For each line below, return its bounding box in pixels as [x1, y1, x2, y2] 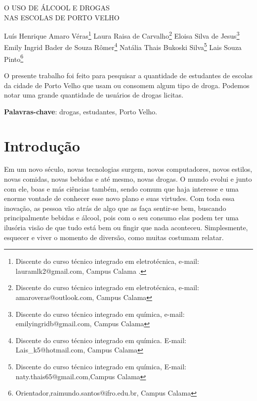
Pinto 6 [4, 52, 24, 64]
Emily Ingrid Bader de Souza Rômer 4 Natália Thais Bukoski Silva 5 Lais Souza [4, 41, 242, 52]
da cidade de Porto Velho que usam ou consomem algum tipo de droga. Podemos [4, 80, 250, 90]
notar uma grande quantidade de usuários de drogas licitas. [4, 90, 183, 100]
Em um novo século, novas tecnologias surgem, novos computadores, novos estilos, [4, 164, 253, 174]
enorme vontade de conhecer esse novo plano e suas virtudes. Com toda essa [4, 193, 235, 203]
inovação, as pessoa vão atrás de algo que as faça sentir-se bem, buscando [4, 202, 226, 213]
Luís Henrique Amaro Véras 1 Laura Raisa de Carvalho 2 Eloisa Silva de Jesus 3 [4, 29, 240, 41]
